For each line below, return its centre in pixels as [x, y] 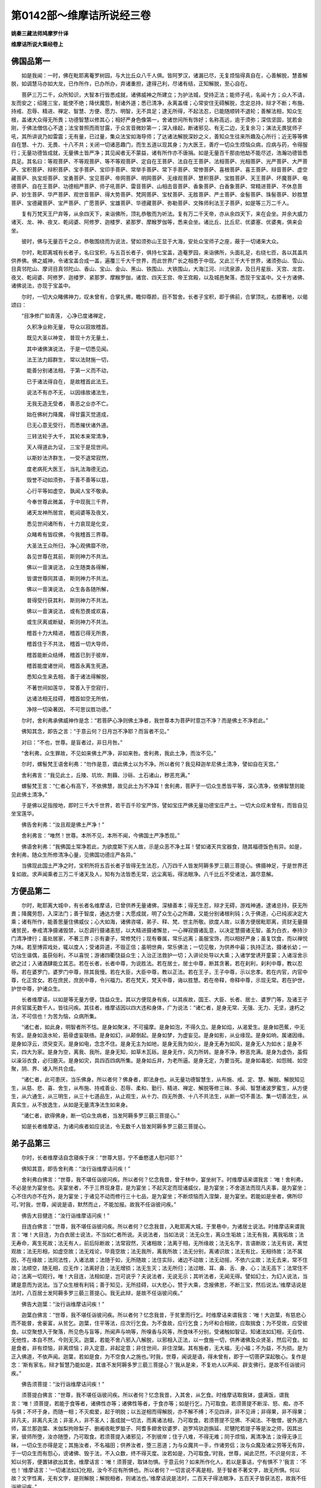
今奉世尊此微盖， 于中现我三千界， [69, 502]
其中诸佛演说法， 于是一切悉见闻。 [69, 349]
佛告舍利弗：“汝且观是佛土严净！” [63, 824]
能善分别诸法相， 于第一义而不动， [69, 371]
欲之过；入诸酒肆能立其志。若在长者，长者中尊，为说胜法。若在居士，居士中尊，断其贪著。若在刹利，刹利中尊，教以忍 [157, 964]
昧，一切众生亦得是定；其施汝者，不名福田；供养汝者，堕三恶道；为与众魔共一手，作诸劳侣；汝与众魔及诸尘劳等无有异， [159, 1445]
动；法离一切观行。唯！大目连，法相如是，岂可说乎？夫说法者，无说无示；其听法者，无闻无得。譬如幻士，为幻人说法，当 [159, 1276]
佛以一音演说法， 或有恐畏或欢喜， [69, 611]
